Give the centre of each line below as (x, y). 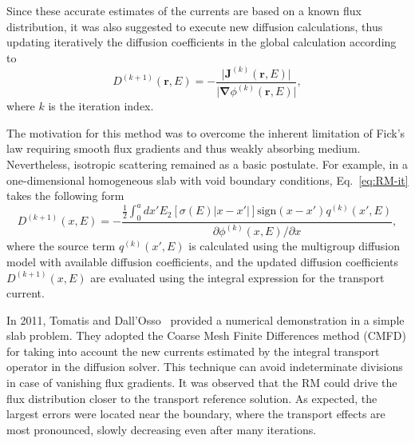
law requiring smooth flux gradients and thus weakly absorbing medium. (184, 148)
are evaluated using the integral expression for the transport (237, 277)
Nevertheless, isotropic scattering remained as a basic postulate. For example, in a (207, 164)
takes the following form (65, 196)
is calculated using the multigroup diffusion (294, 246)
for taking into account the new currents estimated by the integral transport (193, 351)
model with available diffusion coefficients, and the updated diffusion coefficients (203, 261)
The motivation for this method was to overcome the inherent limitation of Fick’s (206, 132)
